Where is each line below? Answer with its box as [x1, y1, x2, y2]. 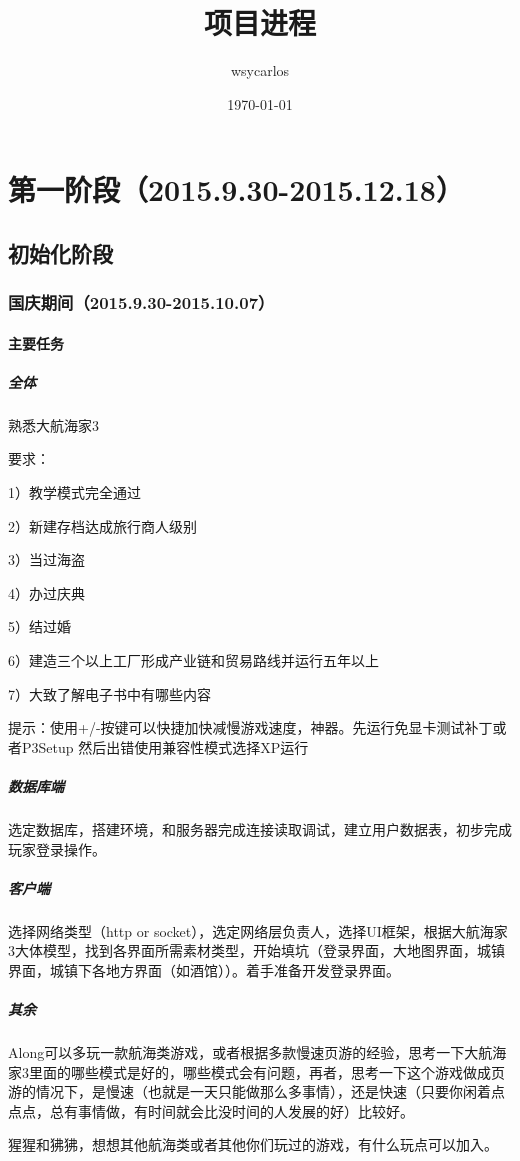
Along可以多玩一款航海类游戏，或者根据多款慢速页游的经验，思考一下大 [8, 1042, 479, 1063]
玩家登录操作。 [8, 838, 106, 859]
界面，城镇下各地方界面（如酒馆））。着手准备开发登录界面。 [8, 959, 400, 980]
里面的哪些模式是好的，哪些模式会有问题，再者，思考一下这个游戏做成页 [28, 1061, 505, 1082]
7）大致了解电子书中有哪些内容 [8, 683, 211, 704]
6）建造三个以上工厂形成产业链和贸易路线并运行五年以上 [8, 650, 379, 671]
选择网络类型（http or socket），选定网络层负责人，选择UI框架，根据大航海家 [8, 920, 508, 941]
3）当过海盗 [8, 549, 85, 570]
